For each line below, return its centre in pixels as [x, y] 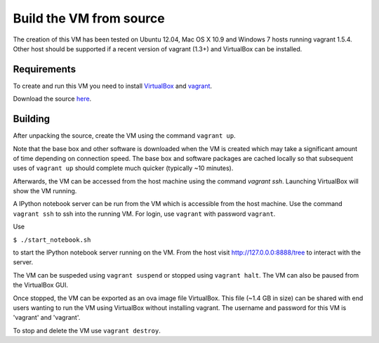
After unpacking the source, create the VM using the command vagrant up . [125, 136]
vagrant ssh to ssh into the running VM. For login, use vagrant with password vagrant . [144, 214]
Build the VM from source [89, 18]
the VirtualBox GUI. [41, 285]
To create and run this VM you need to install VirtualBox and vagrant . [113, 86]
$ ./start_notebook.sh [52, 240]
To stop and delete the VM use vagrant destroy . [87, 330]
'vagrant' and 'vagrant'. [47, 318]
